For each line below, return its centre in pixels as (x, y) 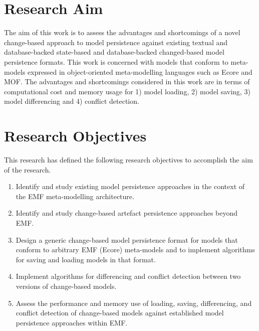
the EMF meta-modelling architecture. (75, 196)
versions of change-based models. (66, 286)
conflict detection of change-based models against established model (120, 313)
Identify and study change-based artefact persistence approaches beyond (127, 213)
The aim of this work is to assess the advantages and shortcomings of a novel (122, 32)
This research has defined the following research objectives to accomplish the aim (128, 159)
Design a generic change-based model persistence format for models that (127, 239)
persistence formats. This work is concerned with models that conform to (116, 61)
